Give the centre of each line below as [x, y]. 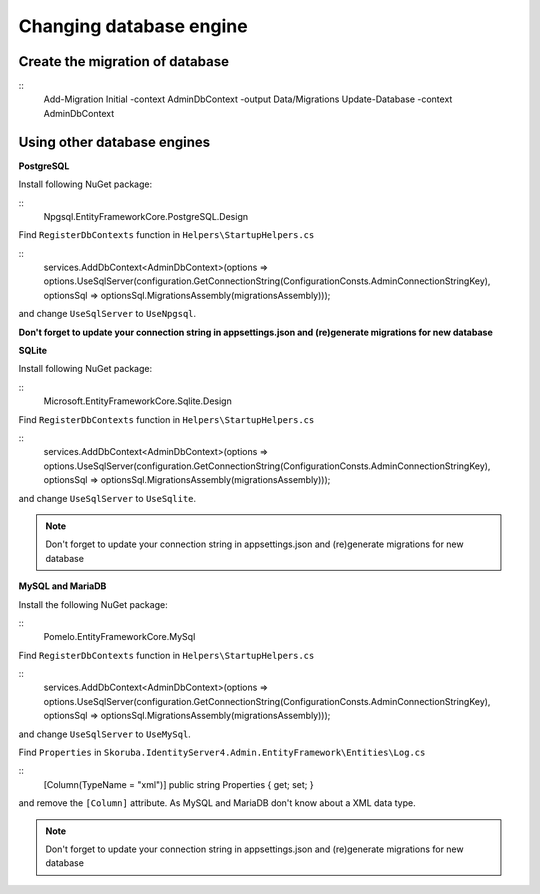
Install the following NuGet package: [93, 604]
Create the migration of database [124, 61]
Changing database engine [133, 26]
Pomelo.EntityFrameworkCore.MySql [119, 637]
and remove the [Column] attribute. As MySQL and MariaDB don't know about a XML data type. [217, 803]
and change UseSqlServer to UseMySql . [105, 734]
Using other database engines [114, 141]
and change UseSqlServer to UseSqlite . [107, 498]
